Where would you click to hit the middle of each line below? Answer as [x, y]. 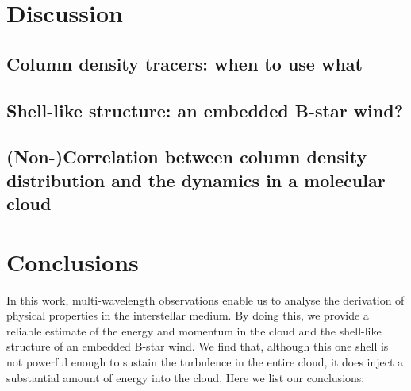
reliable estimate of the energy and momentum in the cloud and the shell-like [194, 330]
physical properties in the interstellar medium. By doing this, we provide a [188, 315]
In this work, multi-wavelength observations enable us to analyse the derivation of [205, 299]
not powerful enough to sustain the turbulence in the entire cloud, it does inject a [205, 362]
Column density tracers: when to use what [184, 63]
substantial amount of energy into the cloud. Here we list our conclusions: [186, 377]
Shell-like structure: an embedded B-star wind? [205, 110]
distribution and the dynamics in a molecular [196, 180]
